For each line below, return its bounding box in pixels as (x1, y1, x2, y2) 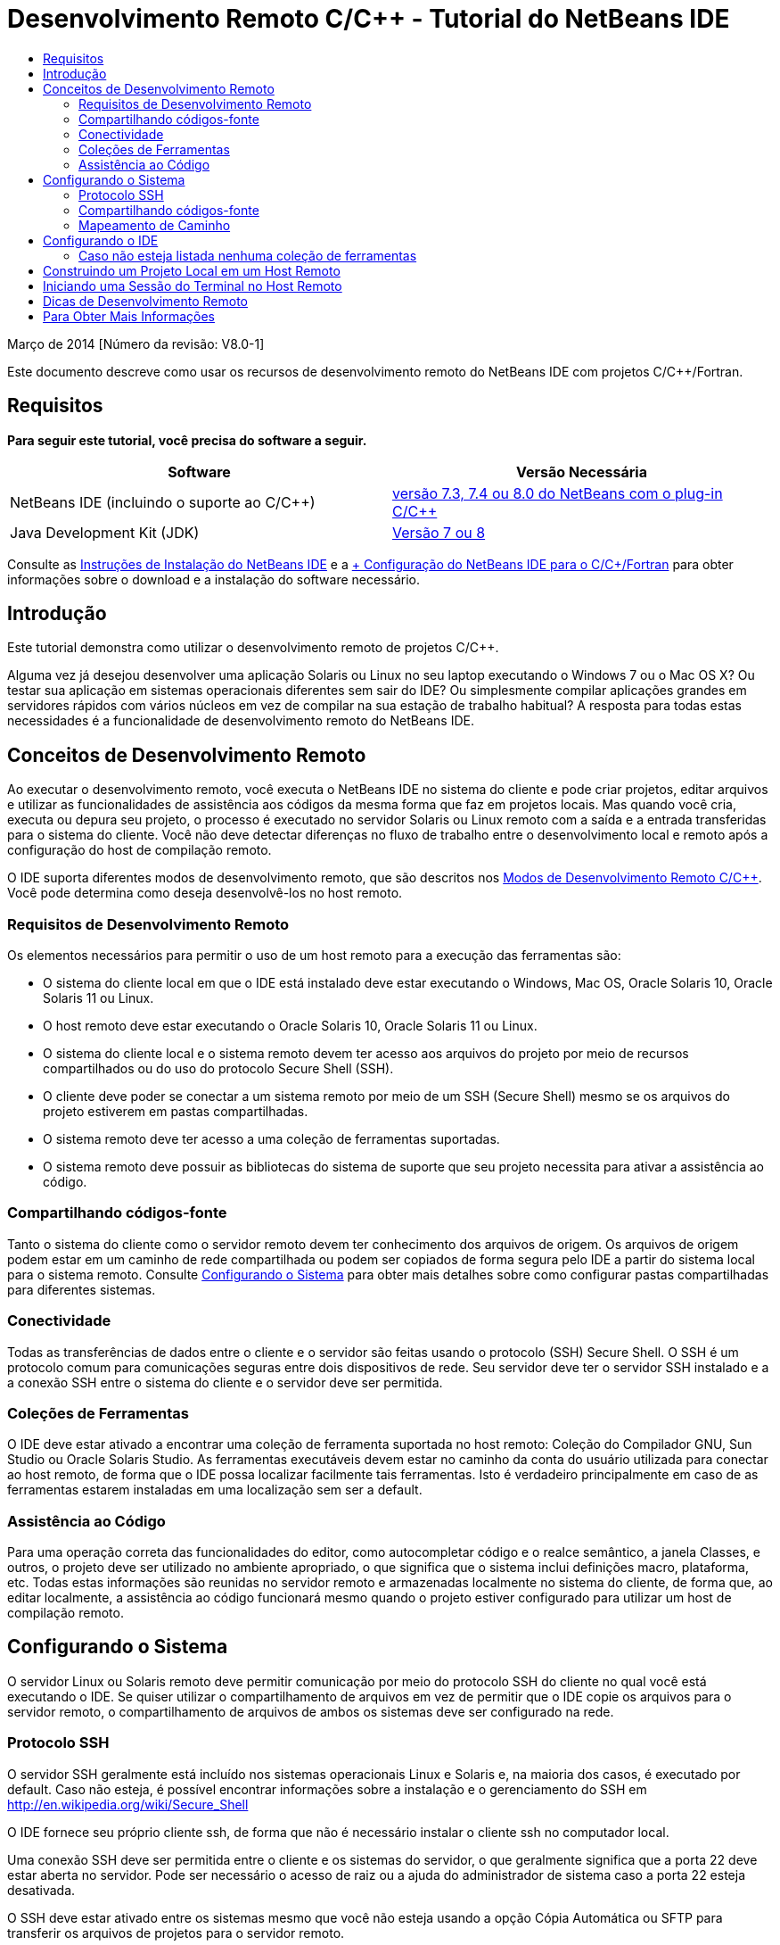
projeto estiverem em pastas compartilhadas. (43, 1104, 308, 1120)
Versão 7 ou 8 (392, 523, 486, 542)
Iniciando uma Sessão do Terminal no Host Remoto (43, 277, 342, 294)
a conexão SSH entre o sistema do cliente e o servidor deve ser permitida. (7, 1374, 443, 1390)
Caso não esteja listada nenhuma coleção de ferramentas (78, 247, 417, 263)
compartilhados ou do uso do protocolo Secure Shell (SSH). (43, 1061, 394, 1077)
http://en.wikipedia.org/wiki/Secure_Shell (7, 1796, 249, 1812)
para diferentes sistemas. (7, 1281, 156, 1297)
